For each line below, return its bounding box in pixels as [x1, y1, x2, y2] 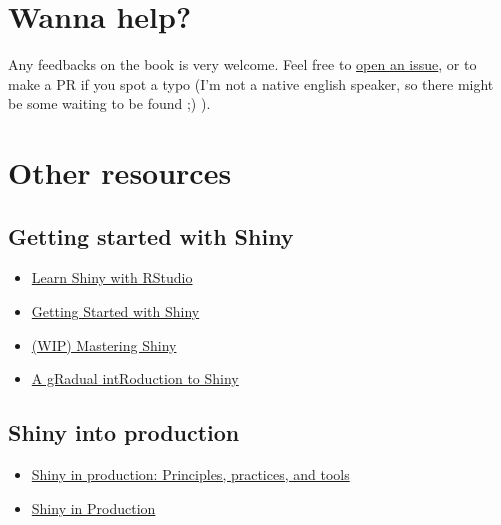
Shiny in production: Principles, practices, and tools [31, 464, 350, 485]
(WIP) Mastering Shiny [31, 334, 177, 355]
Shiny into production [8, 417, 240, 448]
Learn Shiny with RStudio [31, 267, 193, 288]
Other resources [8, 152, 232, 193]
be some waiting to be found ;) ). [8, 93, 211, 114]
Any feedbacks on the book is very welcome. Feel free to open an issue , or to [8, 54, 477, 75]
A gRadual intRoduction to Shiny [31, 368, 239, 389]
